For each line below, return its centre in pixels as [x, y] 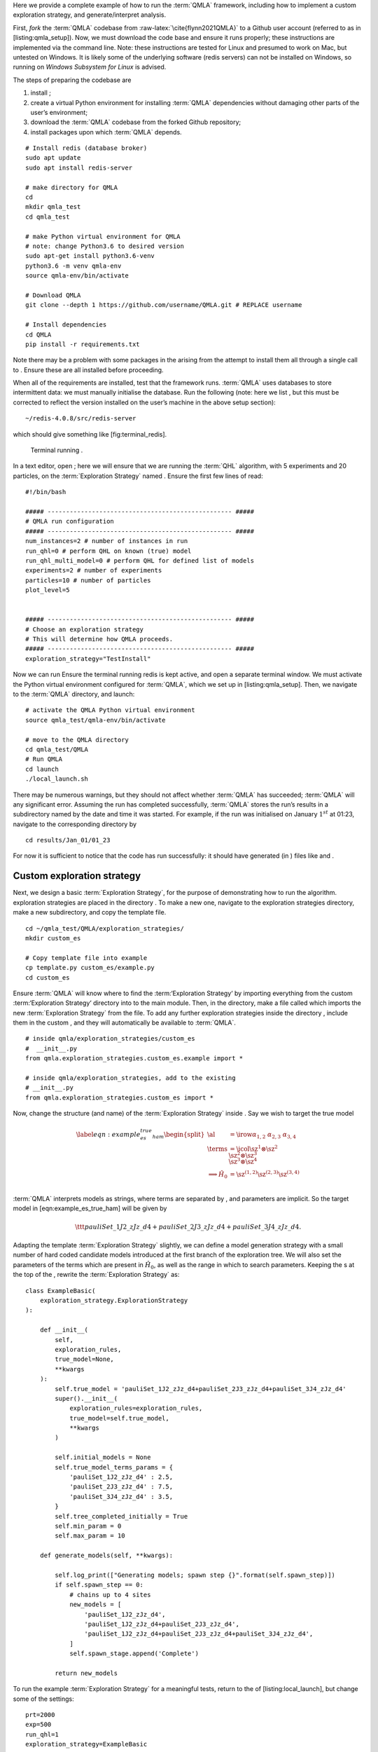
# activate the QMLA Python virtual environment [110, 710]
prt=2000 [40, 1715]
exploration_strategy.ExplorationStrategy [114, 1301]
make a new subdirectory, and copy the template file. [90, 912]
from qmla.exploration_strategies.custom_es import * [119, 1097]
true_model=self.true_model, [119, 1418]
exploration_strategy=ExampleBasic [86, 1744]
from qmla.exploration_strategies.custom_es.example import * [134, 1059]
